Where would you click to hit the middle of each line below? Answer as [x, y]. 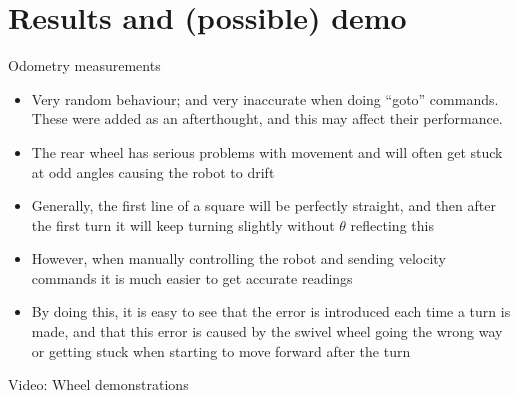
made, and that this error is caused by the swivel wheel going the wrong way [267, 331]
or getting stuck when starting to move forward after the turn [221, 350]
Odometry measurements [84, 65]
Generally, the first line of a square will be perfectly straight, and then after [263, 205]
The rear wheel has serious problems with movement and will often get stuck [267, 151]
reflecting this [392, 224]
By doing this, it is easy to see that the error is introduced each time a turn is [271, 311]
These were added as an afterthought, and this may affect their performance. [267, 118]
